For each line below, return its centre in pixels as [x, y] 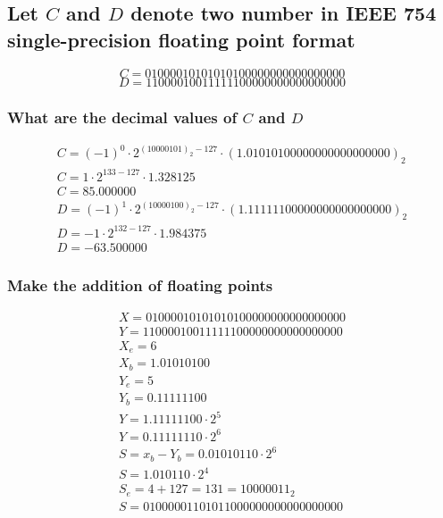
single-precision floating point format [181, 39]
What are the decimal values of [122, 117]
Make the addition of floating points [140, 284]
